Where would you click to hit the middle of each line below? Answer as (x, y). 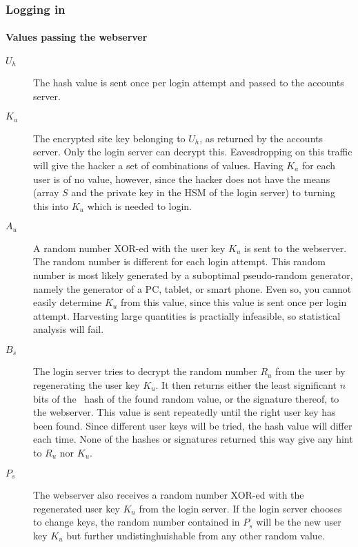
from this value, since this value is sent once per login (233, 302)
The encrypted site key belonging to (109, 138)
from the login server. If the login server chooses (240, 508)
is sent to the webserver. (296, 248)
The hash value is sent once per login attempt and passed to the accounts (189, 83)
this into (51, 205)
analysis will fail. (69, 329)
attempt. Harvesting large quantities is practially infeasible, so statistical (187, 315)
